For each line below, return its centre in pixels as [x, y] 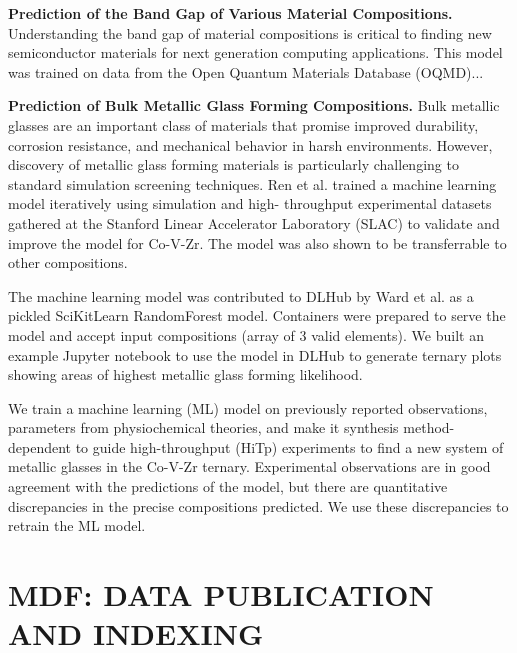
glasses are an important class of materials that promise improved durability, [243, 124]
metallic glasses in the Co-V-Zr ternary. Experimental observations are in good [249, 466]
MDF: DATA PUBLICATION [221, 594]
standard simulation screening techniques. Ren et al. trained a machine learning [252, 183]
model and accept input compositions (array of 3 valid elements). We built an [246, 334]
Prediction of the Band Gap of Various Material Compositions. [230, 13]
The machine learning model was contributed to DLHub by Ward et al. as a [241, 295]
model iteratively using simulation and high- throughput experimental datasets [250, 203]
